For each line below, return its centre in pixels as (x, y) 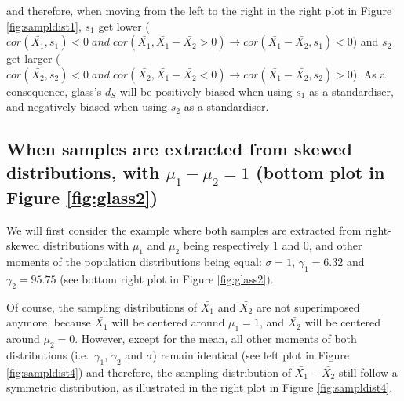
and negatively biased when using (87, 106)
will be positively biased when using (206, 91)
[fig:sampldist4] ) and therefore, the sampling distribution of (149, 372)
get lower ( (124, 26)
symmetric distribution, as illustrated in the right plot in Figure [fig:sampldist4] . (200, 387)
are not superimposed (308, 306)
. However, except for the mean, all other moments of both (216, 339)
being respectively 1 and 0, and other (273, 245)
